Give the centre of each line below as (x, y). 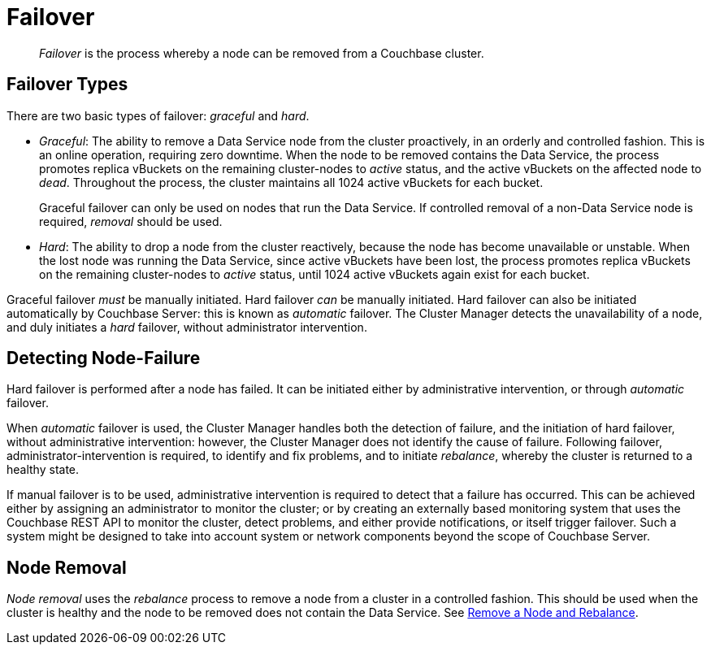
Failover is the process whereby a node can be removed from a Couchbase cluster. (262, 53)
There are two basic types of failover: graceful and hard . (158, 115)
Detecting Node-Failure (104, 358)
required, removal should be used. (131, 221)
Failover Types (67, 85)
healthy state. (43, 470)
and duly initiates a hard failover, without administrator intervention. (187, 327)
